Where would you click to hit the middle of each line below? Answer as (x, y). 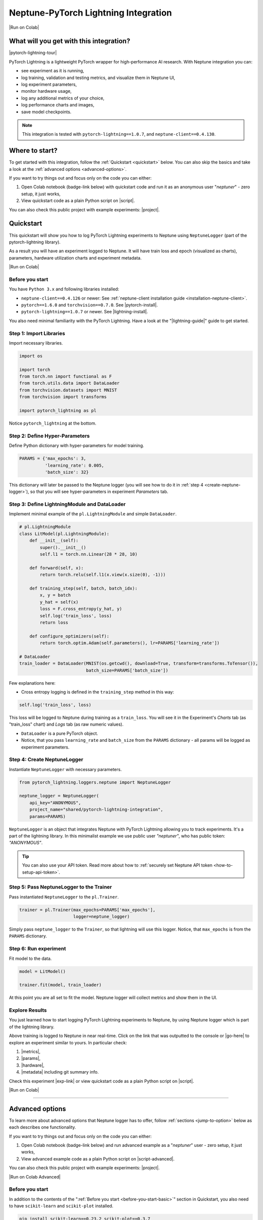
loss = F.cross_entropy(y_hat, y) (81, 609)
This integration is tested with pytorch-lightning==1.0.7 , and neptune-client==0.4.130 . (119, 134)
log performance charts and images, (58, 105)
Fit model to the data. (30, 958)
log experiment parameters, (49, 84)
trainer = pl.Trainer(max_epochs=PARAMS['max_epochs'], (87, 910)
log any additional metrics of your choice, (63, 98)
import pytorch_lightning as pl (58, 411)
